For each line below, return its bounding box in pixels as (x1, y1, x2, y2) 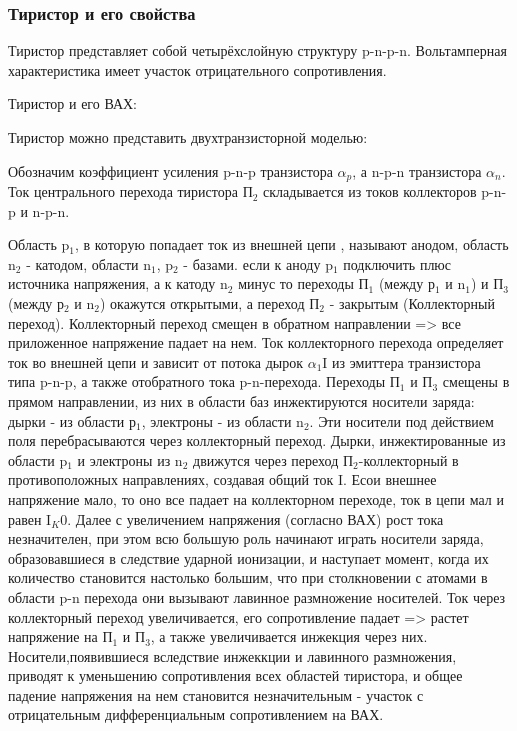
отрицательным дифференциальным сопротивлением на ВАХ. (8, 704, 384, 725)
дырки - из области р (8, 410, 136, 431)
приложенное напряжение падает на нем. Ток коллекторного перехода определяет (8, 332, 504, 353)
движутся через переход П (193, 449, 354, 470)
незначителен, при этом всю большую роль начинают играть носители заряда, (8, 528, 484, 549)
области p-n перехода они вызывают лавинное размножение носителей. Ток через (8, 586, 506, 607)
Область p (8, 234, 70, 255)
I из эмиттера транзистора (322, 351, 481, 372)
